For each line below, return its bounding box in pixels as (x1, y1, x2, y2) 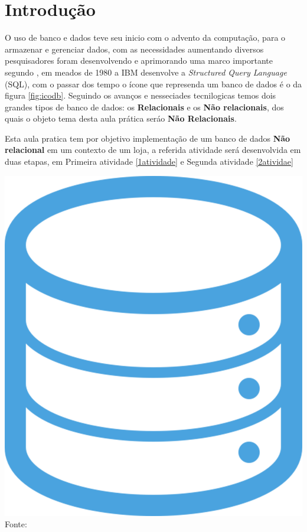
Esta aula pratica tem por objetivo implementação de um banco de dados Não (5, 132, 290, 144)
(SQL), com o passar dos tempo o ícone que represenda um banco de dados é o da (5, 77, 302, 90)
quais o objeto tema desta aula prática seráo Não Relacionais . (5, 112, 237, 125)
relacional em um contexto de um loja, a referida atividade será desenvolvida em (5, 143, 301, 156)
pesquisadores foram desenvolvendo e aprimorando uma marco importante (5, 54, 273, 67)
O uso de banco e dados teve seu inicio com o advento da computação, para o (5, 31, 286, 44)
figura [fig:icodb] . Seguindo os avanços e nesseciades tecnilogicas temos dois (5, 89, 276, 102)
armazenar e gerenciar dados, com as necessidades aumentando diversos (5, 43, 264, 55)
